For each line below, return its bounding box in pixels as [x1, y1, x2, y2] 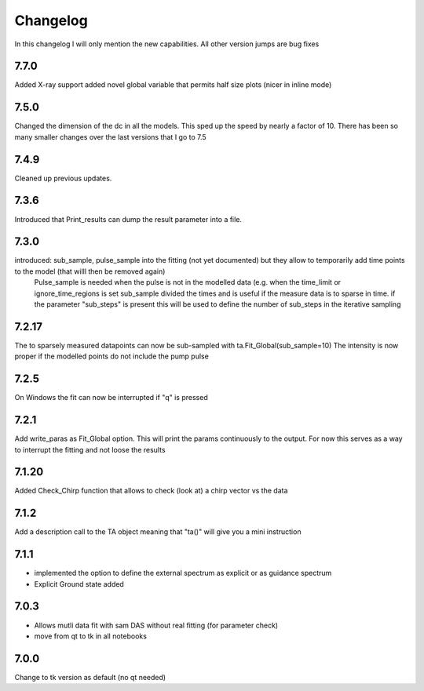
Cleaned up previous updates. [14, 173, 112, 183]
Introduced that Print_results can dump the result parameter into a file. [14, 214, 243, 224]
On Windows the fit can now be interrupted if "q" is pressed [14, 393, 208, 402]
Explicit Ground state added [34, 579, 125, 588]
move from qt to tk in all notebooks [34, 631, 147, 641]
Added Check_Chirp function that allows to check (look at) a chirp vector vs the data [14, 486, 288, 496]
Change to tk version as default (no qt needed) [14, 672, 166, 682]
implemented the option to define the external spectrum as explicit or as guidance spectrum [34, 569, 332, 578]
